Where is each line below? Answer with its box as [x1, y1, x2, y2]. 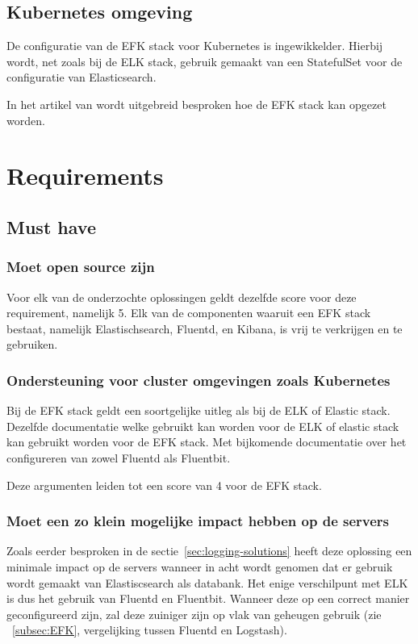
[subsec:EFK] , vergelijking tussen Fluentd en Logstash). [12, 621, 287, 638]
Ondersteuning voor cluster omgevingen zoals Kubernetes [6, 370, 391, 390]
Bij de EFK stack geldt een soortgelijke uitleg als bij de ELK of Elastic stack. [6, 402, 391, 419]
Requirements [6, 159, 164, 192]
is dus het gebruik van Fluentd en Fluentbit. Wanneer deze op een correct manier [6, 590, 410, 607]
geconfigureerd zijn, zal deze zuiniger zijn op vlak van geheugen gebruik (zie [6, 605, 382, 622]
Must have [6, 214, 96, 239]
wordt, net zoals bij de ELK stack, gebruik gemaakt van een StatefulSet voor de [6, 52, 403, 69]
